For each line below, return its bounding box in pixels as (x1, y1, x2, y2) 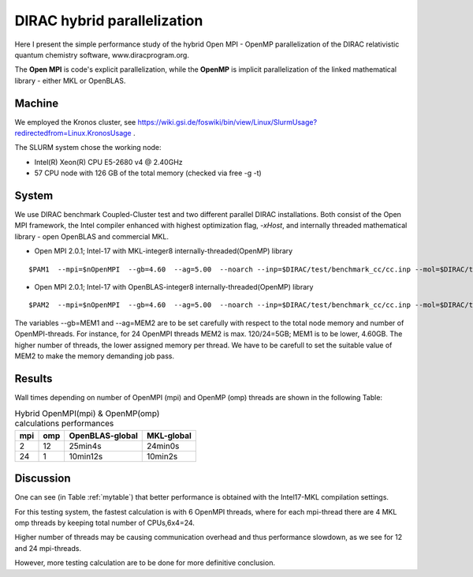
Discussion (14, 472, 71, 485)
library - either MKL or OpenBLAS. (14, 76, 126, 85)
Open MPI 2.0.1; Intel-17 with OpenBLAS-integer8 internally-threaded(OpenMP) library (34, 283, 314, 292)
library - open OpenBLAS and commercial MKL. (14, 231, 169, 241)
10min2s (147, 451, 178, 462)
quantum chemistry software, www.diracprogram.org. (14, 50, 189, 59)
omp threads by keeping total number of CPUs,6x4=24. (14, 518, 195, 527)
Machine (14, 96, 59, 110)
